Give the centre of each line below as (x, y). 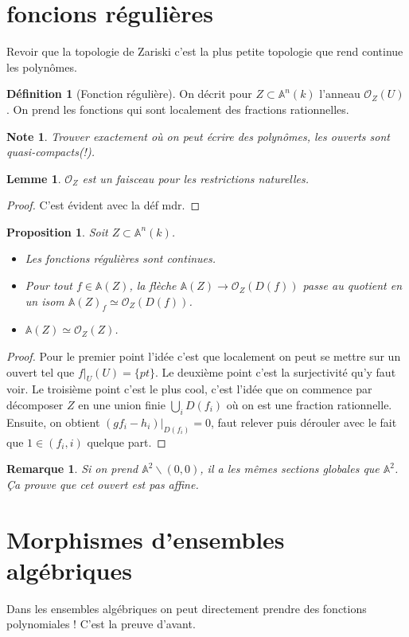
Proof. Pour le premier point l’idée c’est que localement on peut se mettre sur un (204, 356)
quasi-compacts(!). (51, 152)
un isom (45, 301)
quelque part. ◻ (127, 442)
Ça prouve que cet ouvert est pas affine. (103, 484)
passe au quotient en (353, 285)
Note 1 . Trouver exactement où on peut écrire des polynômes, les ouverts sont (198, 136)
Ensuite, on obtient (53, 422)
